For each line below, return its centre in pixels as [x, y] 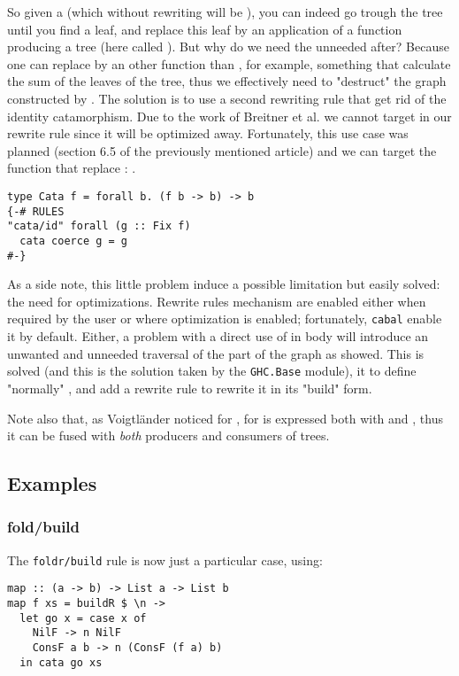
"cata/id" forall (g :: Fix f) [99, 226]
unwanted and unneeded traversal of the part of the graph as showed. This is [216, 353]
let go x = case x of [83, 618]
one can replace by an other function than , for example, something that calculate [229, 63]
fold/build [44, 527]
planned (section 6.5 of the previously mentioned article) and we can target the [222, 150]
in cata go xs [61, 662]
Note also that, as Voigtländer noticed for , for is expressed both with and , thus [225, 418]
